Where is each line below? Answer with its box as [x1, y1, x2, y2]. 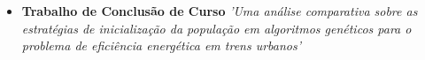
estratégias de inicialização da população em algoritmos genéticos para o [21, 19, 412, 37]
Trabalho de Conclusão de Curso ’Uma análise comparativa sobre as [21, 2, 418, 19]
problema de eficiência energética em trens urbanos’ [21, 36, 302, 55]
